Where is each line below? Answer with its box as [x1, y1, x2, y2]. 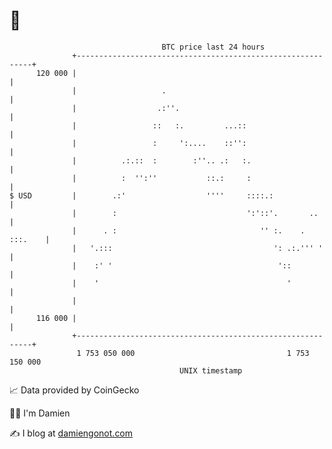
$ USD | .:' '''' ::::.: [9, 190, 274, 201]
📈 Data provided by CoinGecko [9, 384, 140, 396]
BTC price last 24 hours [161, 42, 266, 52]
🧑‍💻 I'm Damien [9, 407, 71, 419]
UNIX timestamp [179, 365, 243, 376]
